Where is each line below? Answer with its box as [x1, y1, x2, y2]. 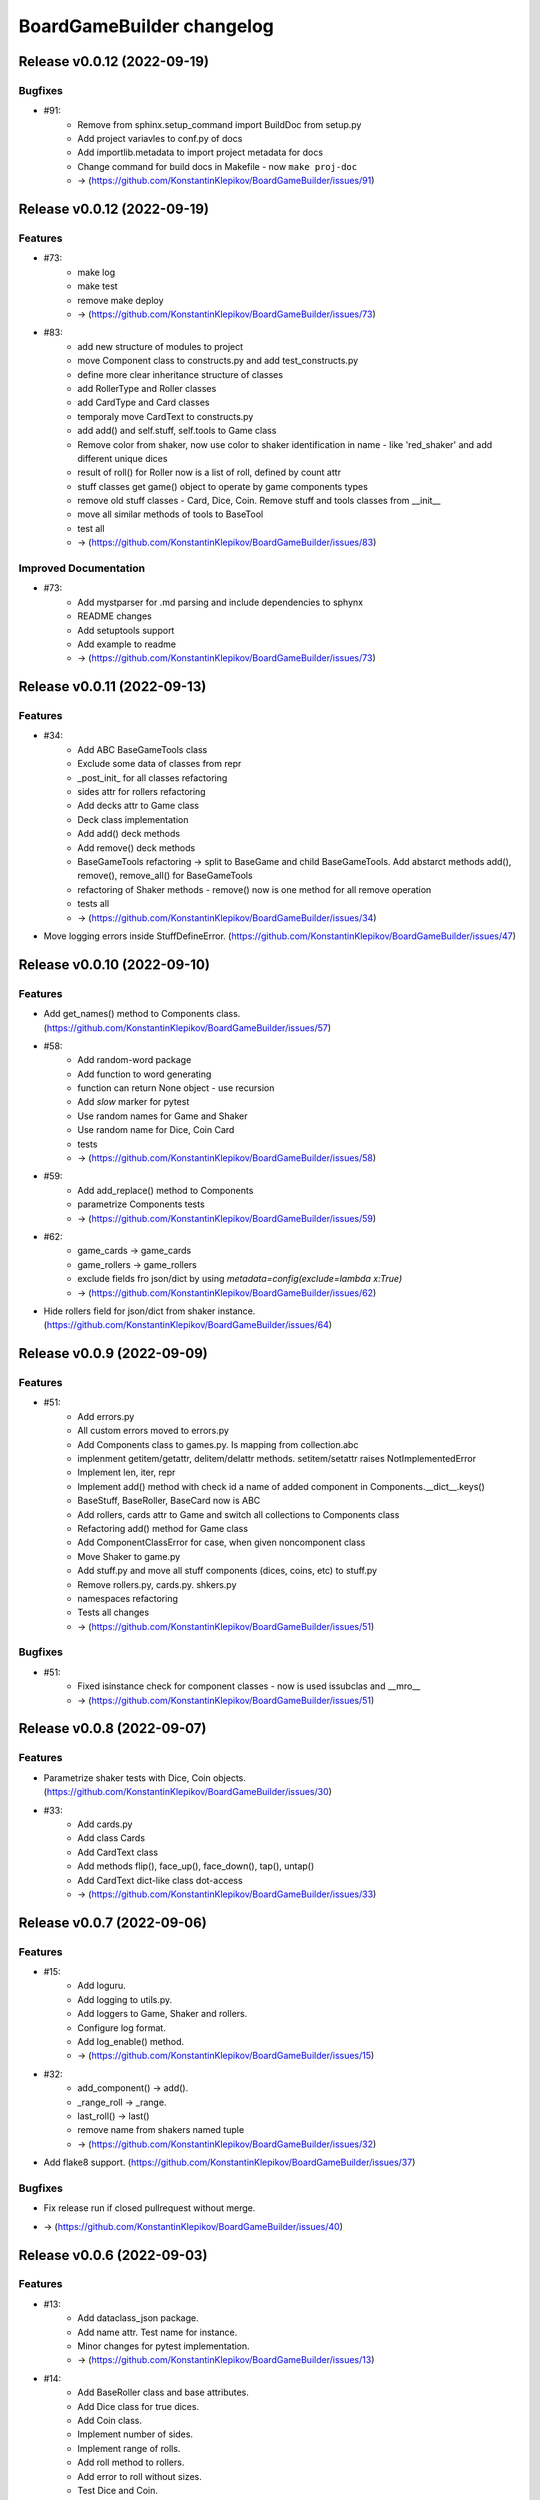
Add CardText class [77, 1846, 159, 1858]
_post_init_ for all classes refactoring [77, 771, 228, 784]
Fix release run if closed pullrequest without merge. [43, 2202, 256, 2214]
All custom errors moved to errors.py [77, 1425, 230, 1437]
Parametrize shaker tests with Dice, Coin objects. [43, 1771, 247, 1784]
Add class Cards [77, 1832, 145, 1844]
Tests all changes [77, 1606, 150, 1619]
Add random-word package [77, 1054, 192, 1066]
